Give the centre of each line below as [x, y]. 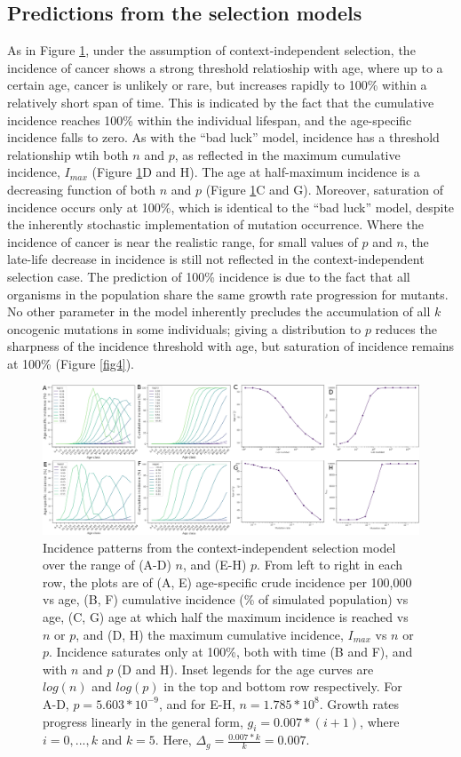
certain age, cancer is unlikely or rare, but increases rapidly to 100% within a [217, 85]
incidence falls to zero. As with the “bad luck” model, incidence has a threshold [223, 137]
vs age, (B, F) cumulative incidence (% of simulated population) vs [226, 599]
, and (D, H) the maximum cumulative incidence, [210, 634]
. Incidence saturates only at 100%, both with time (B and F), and [231, 652]
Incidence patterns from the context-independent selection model [219, 547]
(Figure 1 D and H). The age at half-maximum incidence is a [256, 172]
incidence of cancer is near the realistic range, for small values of [183, 241]
